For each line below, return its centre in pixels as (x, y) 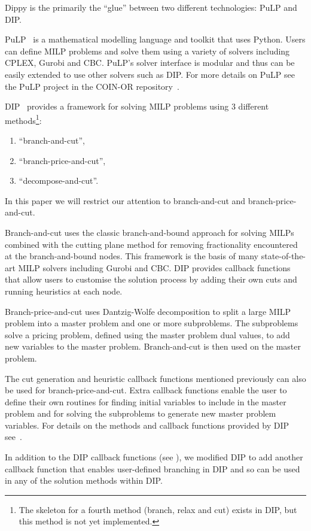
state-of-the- (283, 256)
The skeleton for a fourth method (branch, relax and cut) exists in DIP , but (158, 509)
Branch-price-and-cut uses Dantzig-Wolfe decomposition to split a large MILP (148, 311)
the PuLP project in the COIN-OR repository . (92, 86)
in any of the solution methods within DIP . (84, 480)
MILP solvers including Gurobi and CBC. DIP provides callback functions (154, 267)
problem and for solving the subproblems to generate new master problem (141, 413)
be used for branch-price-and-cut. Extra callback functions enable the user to (146, 390)
